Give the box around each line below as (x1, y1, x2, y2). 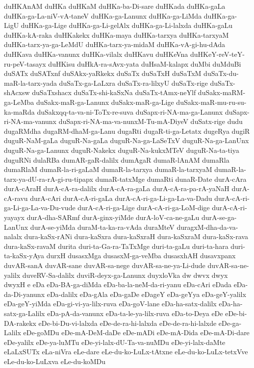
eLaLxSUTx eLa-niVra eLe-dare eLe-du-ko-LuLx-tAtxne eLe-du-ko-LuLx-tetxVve (4, 346, 248, 357)
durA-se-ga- (202, 212, 237, 222)
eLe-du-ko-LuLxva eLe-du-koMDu (4, 356, 106, 366)
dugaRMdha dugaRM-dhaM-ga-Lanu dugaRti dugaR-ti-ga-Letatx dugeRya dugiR (4, 125, 250, 136)
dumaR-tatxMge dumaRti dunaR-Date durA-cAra (95, 173, 247, 184)
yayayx (4, 212, 25, 222)
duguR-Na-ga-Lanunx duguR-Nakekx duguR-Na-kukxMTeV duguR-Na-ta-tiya (4, 145, 239, 155)
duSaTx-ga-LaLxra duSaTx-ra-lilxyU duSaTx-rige (59, 77, 208, 88)
